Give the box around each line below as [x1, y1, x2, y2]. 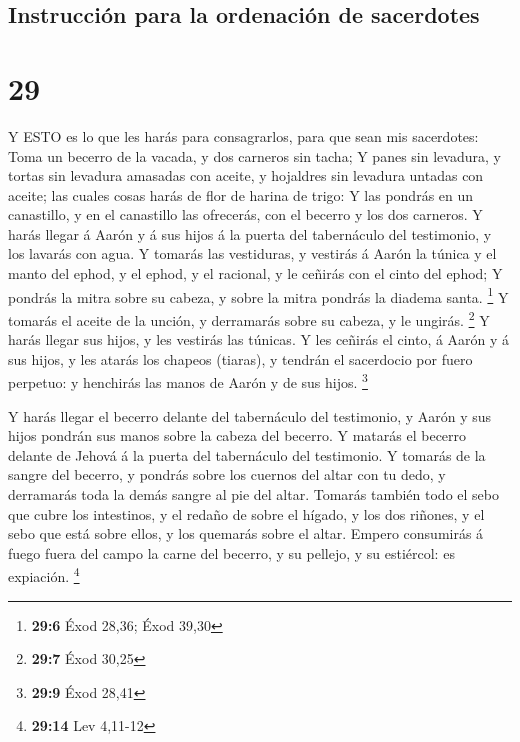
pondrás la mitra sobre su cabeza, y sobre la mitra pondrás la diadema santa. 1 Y [8, 283, 509, 307]
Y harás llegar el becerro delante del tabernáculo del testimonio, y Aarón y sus [8, 405, 492, 426]
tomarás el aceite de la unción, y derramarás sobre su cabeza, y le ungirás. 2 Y [8, 306, 490, 330]
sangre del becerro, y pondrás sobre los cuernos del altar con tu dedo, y [8, 464, 446, 485]
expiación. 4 [8, 563, 80, 586]
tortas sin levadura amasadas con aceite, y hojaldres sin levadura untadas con [8, 165, 484, 186]
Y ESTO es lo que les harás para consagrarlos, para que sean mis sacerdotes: [8, 125, 479, 146]
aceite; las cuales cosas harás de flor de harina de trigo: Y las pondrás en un [8, 184, 474, 205]
